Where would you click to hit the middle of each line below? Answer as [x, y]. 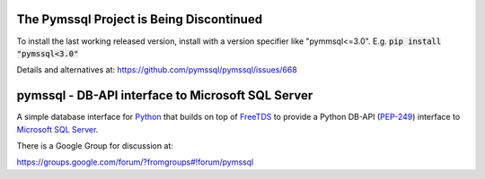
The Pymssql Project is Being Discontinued [140, 19]
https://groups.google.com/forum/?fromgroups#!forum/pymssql [135, 162]
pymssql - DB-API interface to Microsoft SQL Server [165, 95]
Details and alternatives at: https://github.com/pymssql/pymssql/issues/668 [157, 70]
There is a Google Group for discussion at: [95, 145]
